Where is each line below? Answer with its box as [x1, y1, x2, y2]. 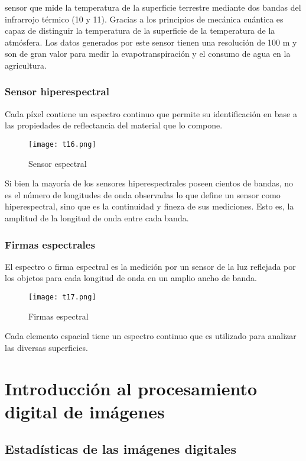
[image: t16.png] [28, 140, 96, 149]
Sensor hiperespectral [5, 84, 109, 99]
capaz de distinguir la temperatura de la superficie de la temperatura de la [5, 24, 275, 37]
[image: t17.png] [28, 293, 96, 301]
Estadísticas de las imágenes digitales [5, 440, 236, 458]
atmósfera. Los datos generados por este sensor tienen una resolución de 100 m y [5, 36, 297, 48]
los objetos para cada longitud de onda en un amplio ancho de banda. [5, 272, 257, 284]
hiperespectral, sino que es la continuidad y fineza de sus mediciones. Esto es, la [5, 200, 294, 212]
